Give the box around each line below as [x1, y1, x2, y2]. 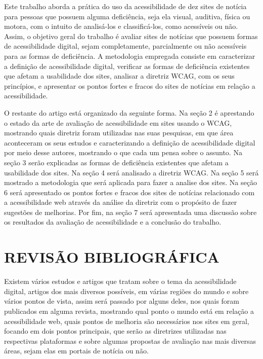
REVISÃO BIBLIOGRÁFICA [4, 246, 220, 267]
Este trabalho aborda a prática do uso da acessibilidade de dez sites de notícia [4, 1, 247, 11]
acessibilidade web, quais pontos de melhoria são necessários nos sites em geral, [4, 315, 249, 326]
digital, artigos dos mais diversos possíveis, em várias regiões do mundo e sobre [4, 285, 249, 296]
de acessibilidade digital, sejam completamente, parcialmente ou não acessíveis [4, 41, 247, 51]
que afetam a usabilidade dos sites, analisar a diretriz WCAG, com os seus [4, 70, 235, 81]
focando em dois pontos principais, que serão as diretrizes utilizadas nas [4, 326, 227, 336]
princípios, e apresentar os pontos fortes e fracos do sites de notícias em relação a [4, 80, 255, 91]
